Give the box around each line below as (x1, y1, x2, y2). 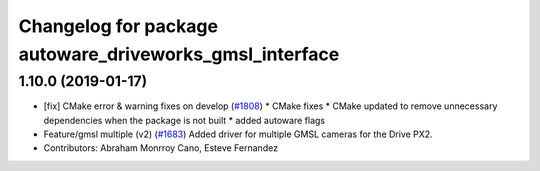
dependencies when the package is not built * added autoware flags (43, 114, 325, 126)
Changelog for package (18, 15, 219, 37)
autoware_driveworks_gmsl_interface (18, 43, 340, 65)
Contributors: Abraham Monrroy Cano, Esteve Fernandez (43, 142, 279, 154)
